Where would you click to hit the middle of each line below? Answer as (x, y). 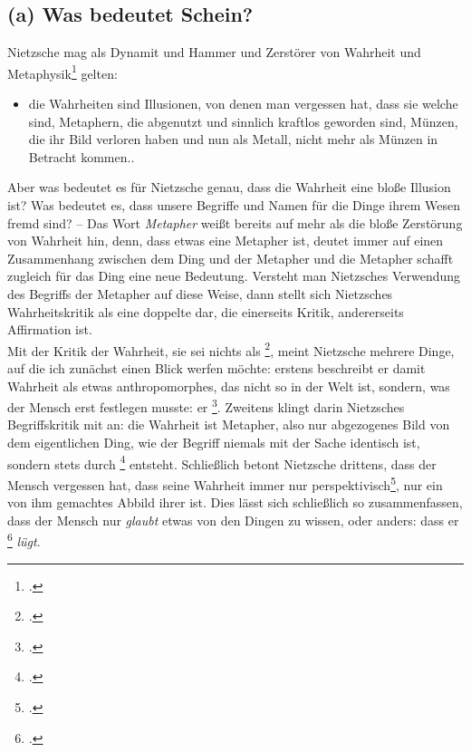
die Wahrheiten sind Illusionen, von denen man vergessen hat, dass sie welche (243, 104)
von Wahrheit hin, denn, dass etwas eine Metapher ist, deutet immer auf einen (226, 241)
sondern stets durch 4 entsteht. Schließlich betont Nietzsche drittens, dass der (222, 462)
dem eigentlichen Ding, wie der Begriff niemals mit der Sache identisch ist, (214, 443)
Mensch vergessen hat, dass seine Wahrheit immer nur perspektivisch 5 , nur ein (225, 483)
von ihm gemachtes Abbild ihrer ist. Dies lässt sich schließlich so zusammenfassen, (235, 502)
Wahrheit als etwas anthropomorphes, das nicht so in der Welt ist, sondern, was (229, 386)
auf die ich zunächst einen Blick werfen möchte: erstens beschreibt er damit (216, 368)
